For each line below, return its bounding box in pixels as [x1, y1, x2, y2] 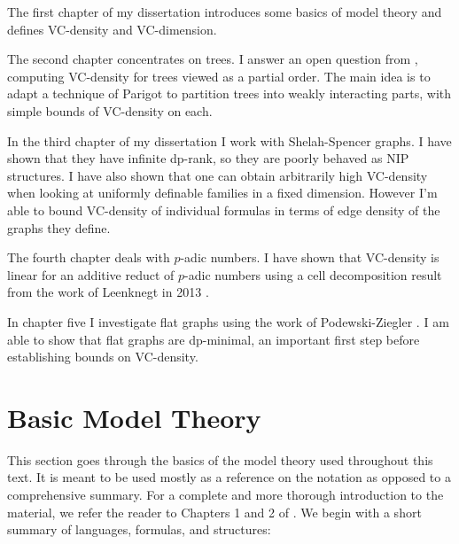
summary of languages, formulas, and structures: [7, 520, 271, 539]
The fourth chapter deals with [7, 248, 170, 267]
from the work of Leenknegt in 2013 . [7, 283, 209, 301]
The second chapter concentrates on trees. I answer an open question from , [7, 50, 418, 68]
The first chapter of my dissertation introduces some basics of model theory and [7, 3, 442, 20]
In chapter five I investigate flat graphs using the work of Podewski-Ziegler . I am [7, 312, 449, 330]
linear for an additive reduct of [7, 265, 175, 284]
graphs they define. [7, 218, 111, 237]
